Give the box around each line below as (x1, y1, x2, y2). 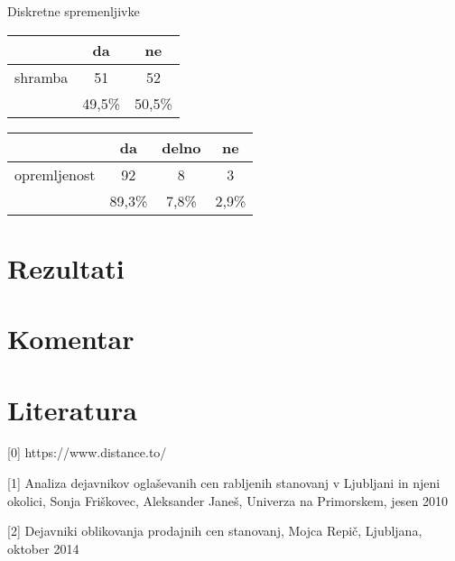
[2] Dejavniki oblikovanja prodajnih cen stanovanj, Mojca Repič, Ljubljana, (7, 521, 422, 540)
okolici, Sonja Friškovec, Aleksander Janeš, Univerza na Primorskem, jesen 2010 (7, 491, 449, 510)
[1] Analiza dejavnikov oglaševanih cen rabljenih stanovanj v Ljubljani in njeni (7, 474, 441, 492)
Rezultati (7, 249, 125, 286)
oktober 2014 (7, 538, 79, 557)
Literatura (7, 391, 137, 428)
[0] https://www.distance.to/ (7, 443, 167, 462)
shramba (14, 66, 69, 87)
